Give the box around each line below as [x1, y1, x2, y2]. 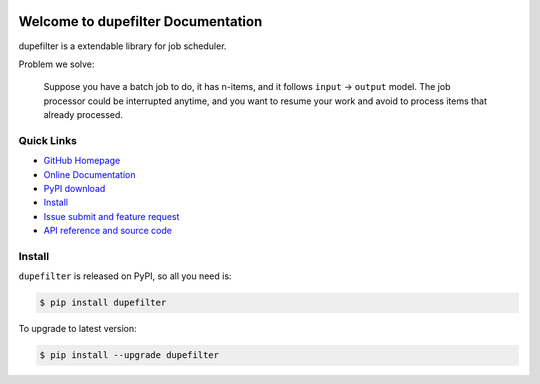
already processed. [43, 109, 124, 121]
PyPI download [43, 183, 106, 194]
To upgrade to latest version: [18, 323, 137, 335]
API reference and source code [43, 225, 172, 237]
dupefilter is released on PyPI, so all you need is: [18, 270, 232, 282]
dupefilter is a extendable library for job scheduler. [18, 40, 227, 52]
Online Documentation [43, 168, 136, 180]
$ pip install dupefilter [39, 297, 167, 309]
